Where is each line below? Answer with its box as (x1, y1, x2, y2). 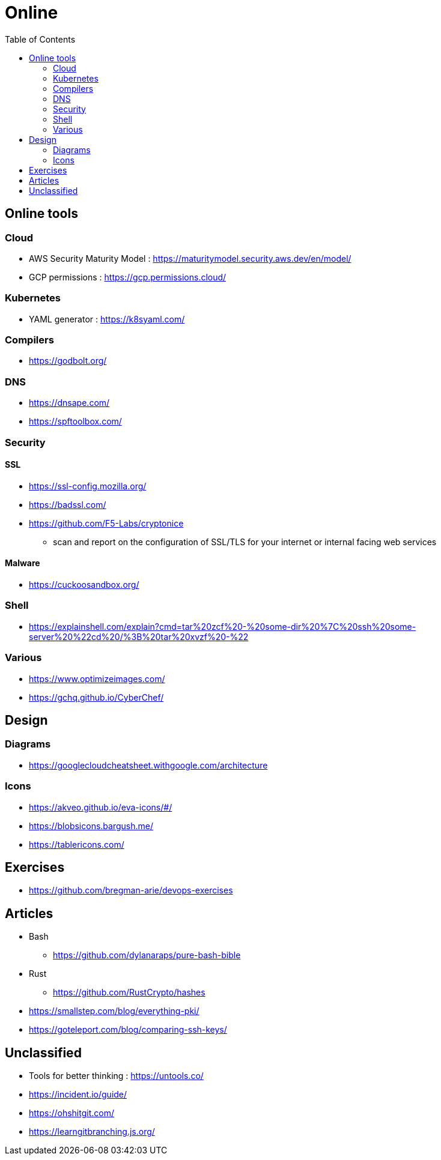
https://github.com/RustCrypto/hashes (53, 987, 205, 998)
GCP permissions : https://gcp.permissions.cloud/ (29, 271, 227, 282)
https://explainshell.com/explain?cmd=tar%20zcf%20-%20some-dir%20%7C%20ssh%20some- (29, 621, 416, 632)
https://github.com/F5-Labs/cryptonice (29, 518, 184, 528)
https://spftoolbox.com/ (29, 416, 122, 427)
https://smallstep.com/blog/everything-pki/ (29, 1006, 199, 1017)
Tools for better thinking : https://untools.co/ (29, 1071, 204, 1081)
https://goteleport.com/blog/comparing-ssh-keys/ (29, 1024, 227, 1035)
